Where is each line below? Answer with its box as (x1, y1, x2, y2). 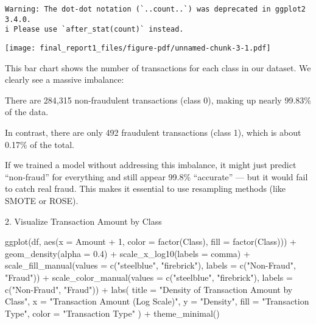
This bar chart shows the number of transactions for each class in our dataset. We (5, 61, 311, 74)
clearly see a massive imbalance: (5, 73, 124, 86)
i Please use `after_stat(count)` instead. (5, 25, 184, 34)
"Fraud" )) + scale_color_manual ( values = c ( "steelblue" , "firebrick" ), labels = (5, 270, 293, 283)
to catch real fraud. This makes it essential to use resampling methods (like (5, 182, 286, 195)
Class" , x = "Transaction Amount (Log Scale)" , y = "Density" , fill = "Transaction (5, 295, 309, 308)
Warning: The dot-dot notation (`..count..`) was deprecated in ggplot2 (5, 5, 306, 13)
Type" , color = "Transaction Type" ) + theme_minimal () (5, 306, 220, 319)
